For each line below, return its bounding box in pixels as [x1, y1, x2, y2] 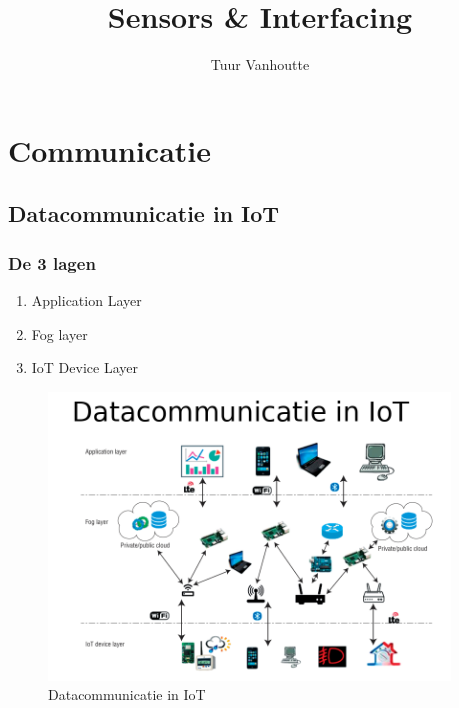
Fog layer [31, 323, 88, 344]
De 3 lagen [8, 250, 96, 275]
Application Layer [31, 289, 142, 310]
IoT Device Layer [31, 357, 138, 378]
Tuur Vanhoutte [210, 54, 310, 75]
